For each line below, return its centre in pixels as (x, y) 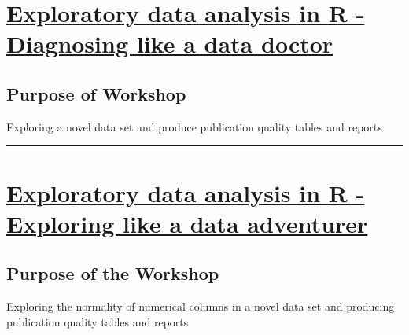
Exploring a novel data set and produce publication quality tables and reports (194, 126)
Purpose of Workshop (96, 93)
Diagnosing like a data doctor (170, 44)
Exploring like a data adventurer (187, 223)
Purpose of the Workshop (113, 273)
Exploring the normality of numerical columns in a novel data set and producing (201, 306)
